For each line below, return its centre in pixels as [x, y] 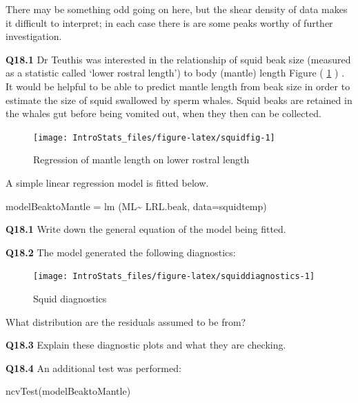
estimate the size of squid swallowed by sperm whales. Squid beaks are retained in [179, 100]
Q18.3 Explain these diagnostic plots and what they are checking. [146, 345]
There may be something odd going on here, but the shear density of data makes [177, 9]
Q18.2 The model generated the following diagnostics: [121, 252]
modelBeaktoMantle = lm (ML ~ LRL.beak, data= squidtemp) [136, 206]
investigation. [34, 36]
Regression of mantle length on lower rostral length [141, 159]
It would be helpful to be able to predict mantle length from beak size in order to [178, 86]
